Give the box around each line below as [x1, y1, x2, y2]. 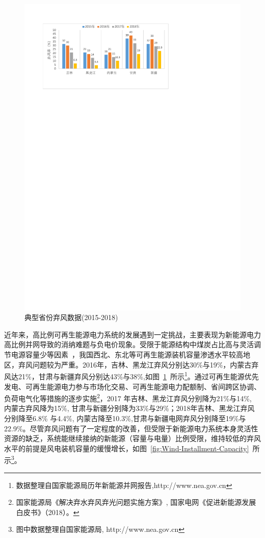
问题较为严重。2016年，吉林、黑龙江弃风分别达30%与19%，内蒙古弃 [32, 359, 259, 370]
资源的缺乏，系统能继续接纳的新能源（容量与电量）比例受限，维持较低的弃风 [4, 433, 261, 444]
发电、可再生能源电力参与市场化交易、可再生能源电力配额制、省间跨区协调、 [4, 381, 261, 392]
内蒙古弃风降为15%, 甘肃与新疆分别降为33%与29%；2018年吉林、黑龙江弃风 [4, 403, 255, 413]
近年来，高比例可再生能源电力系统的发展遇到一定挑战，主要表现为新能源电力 [4, 329, 261, 339]
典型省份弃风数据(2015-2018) [24, 312, 118, 323]
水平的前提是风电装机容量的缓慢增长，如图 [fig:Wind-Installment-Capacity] [4, 443, 249, 453]
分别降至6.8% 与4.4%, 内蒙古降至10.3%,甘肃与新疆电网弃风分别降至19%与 [4, 412, 246, 423]
